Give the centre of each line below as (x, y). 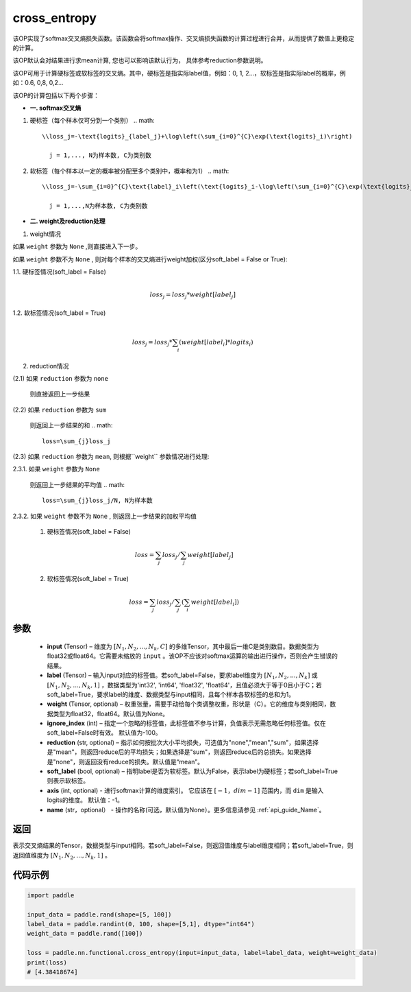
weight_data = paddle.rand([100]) (85, 934)
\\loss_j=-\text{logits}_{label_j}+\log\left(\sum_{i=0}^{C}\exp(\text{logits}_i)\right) (197, 136)
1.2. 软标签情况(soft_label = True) (59, 313)
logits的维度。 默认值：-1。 (85, 800)
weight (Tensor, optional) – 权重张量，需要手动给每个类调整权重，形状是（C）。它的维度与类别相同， (188, 704)
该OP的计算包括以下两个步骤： (56, 95)
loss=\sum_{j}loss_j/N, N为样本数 (98, 500)
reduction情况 (49, 366)
